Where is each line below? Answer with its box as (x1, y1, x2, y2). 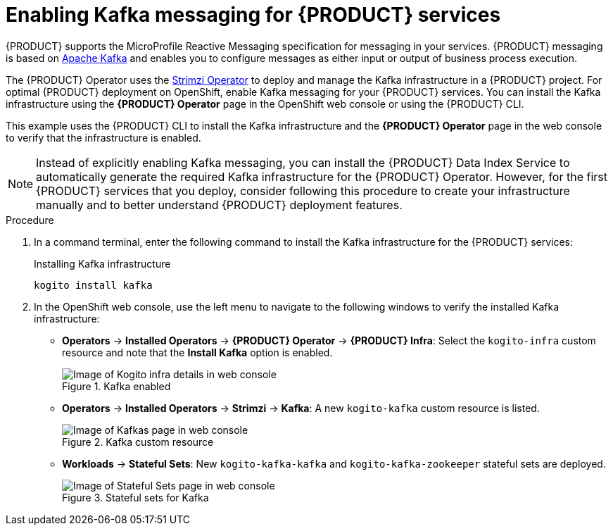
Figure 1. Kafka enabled (62, 380, 171, 392)
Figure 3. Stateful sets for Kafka (62, 491, 209, 504)
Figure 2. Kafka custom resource (62, 435, 214, 448)
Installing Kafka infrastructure (34, 257, 171, 270)
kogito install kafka (34, 279, 153, 291)
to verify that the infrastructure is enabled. (6, 131, 201, 144)
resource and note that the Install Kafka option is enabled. (62, 346, 333, 358)
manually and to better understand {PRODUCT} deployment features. (36, 197, 403, 212)
